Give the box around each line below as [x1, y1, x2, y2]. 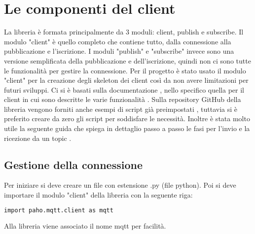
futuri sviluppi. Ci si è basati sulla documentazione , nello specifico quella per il [4, 84, 244, 95]
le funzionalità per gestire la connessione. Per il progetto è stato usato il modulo [4, 65, 246, 75]
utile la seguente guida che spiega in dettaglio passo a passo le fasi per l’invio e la [4, 123, 250, 134]
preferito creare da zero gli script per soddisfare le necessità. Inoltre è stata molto [4, 113, 250, 124]
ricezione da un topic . [4, 133, 72, 143]
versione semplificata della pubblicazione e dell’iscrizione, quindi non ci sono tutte [4, 55, 251, 66]
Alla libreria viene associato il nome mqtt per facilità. [4, 220, 166, 231]
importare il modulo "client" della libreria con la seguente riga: [4, 190, 193, 200]
